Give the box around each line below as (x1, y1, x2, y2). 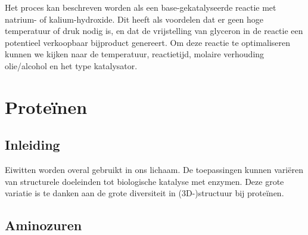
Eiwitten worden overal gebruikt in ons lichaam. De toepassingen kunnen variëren (5, 163, 303, 176)
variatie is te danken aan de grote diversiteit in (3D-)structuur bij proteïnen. (5, 187, 284, 199)
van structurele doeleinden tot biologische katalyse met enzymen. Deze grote (5, 175, 284, 187)
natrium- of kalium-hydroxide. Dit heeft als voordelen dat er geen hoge (5, 13, 264, 25)
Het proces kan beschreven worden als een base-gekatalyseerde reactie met (5, 1, 276, 13)
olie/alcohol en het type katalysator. (5, 59, 138, 72)
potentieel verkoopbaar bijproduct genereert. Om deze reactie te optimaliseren (5, 36, 291, 48)
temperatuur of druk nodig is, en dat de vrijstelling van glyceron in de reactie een (5, 24, 303, 37)
